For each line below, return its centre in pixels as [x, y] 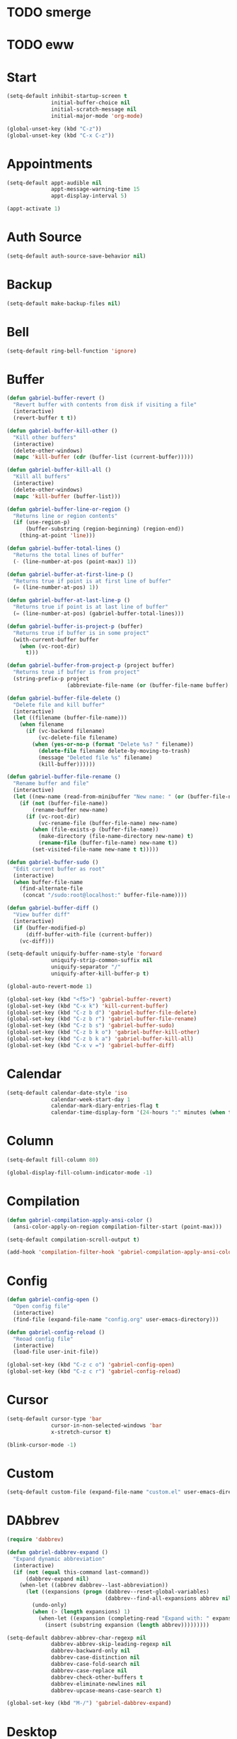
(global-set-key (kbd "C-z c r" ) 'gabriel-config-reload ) [94, 1371]
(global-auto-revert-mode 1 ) [50, 986]
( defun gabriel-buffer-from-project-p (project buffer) [91, 666]
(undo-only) [50, 1605]
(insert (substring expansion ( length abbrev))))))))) [127, 1625]
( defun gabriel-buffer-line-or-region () [69, 509]
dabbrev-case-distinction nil [96, 1657]
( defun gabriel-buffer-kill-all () [59, 470]
